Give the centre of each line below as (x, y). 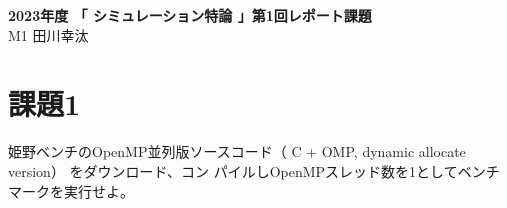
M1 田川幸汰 (48, 34)
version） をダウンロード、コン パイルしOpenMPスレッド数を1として (233, 170)
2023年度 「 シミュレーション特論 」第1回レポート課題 (190, 15)
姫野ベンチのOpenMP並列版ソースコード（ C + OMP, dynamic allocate (237, 151)
